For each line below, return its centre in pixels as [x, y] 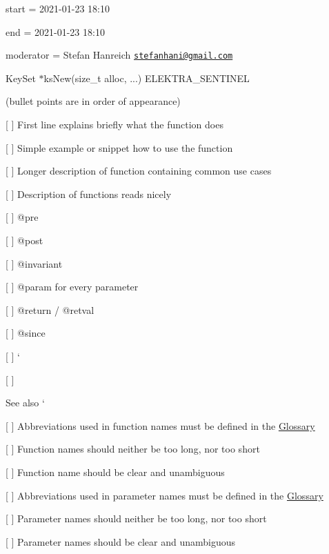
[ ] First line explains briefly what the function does [114, 125]
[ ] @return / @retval [50, 309]
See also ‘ [25, 403]
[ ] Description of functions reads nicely [89, 194]
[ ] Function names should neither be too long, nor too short [133, 449]
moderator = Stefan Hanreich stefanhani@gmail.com [119, 55]
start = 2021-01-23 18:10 [58, 8]
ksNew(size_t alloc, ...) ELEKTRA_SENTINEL [147, 78]
